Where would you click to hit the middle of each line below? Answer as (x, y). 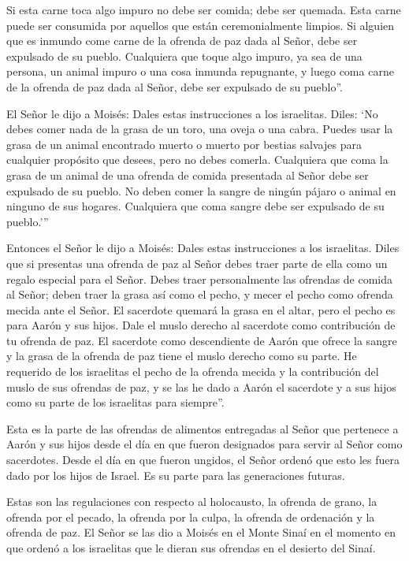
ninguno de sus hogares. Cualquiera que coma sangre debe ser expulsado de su (195, 206)
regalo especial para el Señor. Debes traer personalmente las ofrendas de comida (200, 279)
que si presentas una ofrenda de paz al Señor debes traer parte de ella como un (197, 263)
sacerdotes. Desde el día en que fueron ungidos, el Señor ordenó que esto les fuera (203, 460)
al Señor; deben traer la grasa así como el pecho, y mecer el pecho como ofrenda (200, 294)
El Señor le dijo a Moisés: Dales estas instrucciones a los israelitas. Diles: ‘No (192, 113)
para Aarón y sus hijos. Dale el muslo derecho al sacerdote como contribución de (201, 325)
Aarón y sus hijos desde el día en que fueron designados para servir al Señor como (204, 444)
